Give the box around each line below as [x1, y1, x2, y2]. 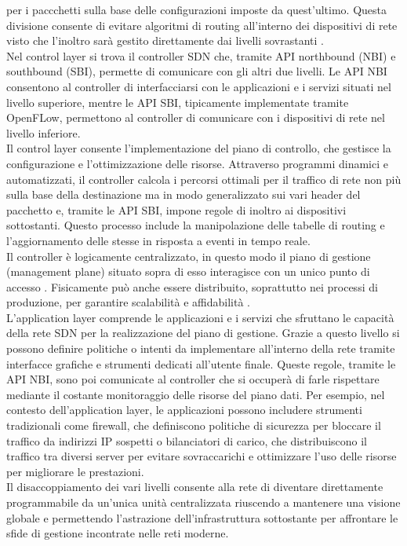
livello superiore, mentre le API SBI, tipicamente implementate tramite [6, 93, 349, 110]
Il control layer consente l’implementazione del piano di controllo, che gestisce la [6, 140, 391, 156]
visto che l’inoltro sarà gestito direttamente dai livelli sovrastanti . [6, 32, 324, 49]
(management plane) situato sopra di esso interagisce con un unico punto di [6, 263, 370, 280]
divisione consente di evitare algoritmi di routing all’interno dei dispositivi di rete [6, 16, 398, 33]
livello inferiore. [6, 124, 81, 141]
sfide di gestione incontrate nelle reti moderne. [6, 525, 229, 541]
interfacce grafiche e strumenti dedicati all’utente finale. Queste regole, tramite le [6, 355, 396, 372]
